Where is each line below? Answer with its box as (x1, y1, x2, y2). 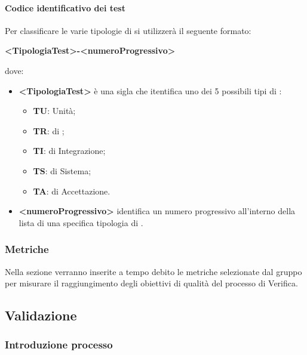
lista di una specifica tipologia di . (19, 216, 143, 229)
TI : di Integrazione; (33, 144, 106, 157)
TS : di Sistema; (33, 164, 91, 177)
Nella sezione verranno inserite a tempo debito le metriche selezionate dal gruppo (5, 265, 302, 277)
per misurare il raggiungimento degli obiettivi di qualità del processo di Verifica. (5, 277, 298, 289)
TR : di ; (33, 124, 65, 137)
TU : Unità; (33, 104, 76, 117)
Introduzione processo (5, 337, 113, 352)
